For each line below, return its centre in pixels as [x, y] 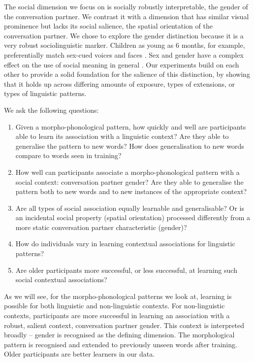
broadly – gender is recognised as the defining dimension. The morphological [119, 335]
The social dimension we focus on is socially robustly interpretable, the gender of [126, 6]
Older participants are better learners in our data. [79, 354]
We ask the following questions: [51, 110]
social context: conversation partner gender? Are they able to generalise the [129, 181]
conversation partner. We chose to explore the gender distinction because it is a [124, 35]
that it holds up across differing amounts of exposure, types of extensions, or [119, 83]
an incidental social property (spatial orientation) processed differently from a [133, 217]
